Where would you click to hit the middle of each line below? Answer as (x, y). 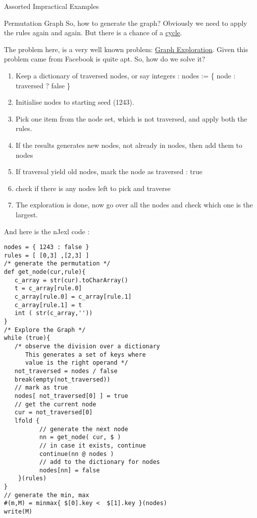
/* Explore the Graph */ (45, 330)
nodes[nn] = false (70, 470)
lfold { (27, 421)
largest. (27, 214)
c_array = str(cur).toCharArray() (71, 280)
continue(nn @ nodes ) (77, 454)
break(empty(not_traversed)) (62, 379)
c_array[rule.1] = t (48, 305)
